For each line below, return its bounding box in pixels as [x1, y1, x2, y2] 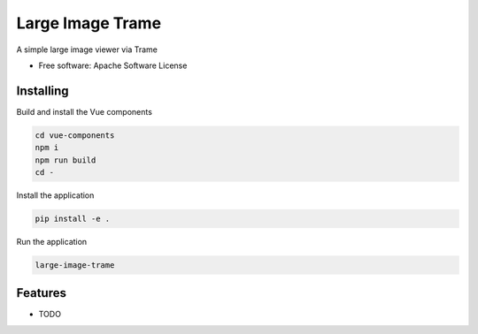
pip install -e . [35, 213, 111, 224]
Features [16, 285, 66, 300]
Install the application [16, 190, 95, 201]
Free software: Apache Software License [38, 60, 188, 71]
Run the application [16, 236, 88, 247]
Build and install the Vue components [16, 106, 152, 117]
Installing [16, 83, 70, 98]
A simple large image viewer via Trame [16, 44, 158, 55]
